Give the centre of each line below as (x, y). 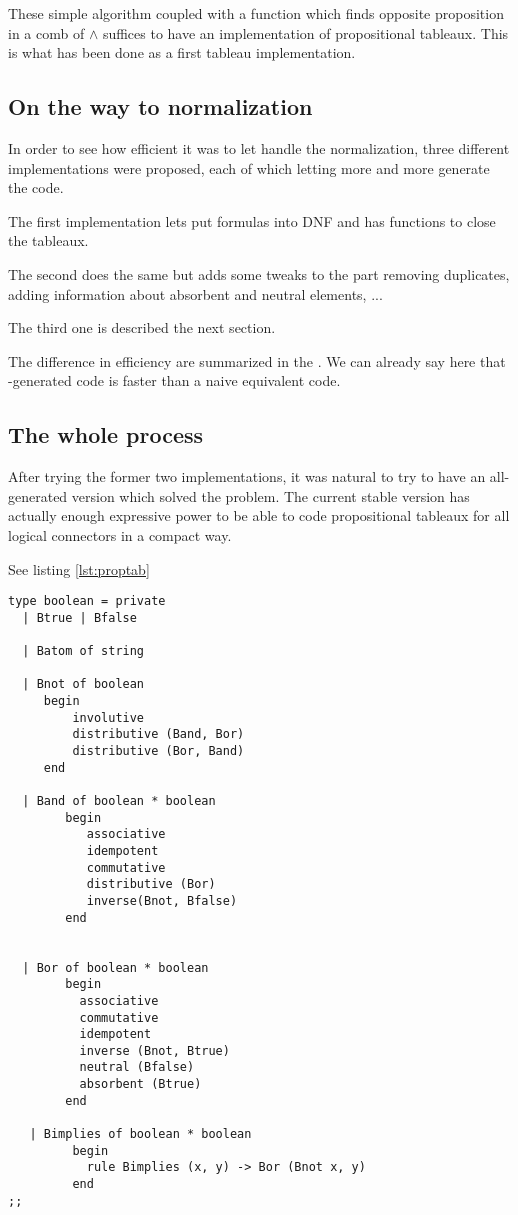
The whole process (106, 434)
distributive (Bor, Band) (158, 751)
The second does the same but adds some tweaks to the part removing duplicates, (259, 273)
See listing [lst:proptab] (79, 568)
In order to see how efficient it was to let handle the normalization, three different (259, 147)
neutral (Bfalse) (137, 1067)
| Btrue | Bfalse (79, 617)
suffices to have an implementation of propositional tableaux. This (305, 32)
